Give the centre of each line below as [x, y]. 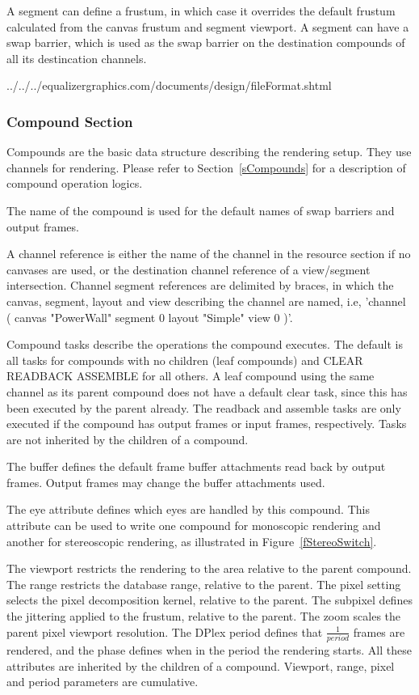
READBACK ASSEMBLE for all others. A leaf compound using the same [191, 376]
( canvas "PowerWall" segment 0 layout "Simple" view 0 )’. [150, 317]
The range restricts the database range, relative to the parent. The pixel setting [204, 584]
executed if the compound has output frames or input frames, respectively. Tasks [207, 424]
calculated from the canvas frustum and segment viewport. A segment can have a [208, 26]
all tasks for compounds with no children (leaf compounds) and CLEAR [185, 360]
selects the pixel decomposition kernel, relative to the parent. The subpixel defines [209, 600]
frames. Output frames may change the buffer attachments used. [166, 482]
